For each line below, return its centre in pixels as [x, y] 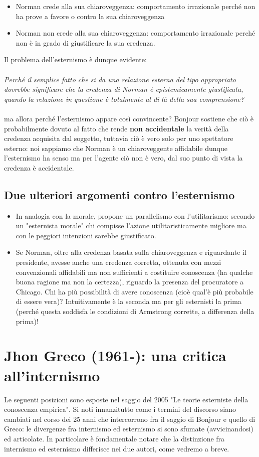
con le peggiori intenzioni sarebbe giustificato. [86, 235]
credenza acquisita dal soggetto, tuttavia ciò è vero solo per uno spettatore [119, 138]
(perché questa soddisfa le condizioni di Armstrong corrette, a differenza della [135, 311]
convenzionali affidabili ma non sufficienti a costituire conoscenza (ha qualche [134, 272]
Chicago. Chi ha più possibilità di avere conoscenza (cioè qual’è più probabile [135, 291]
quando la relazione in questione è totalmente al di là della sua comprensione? [124, 99]
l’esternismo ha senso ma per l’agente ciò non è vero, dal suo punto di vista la [123, 158]
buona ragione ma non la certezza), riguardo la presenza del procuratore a [130, 282]
